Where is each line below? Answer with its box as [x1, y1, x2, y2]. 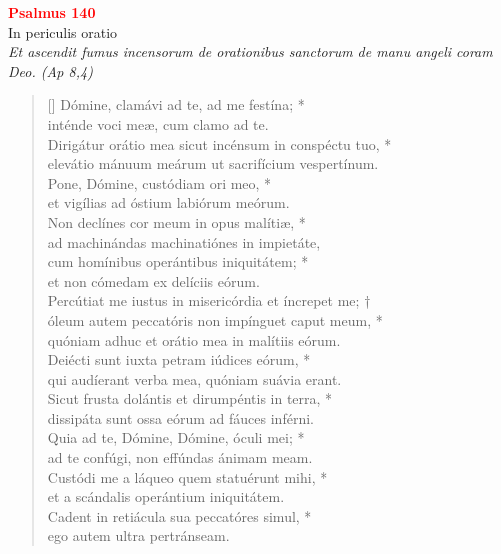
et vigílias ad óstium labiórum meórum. [47, 192, 290, 213]
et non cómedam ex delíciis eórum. [47, 270, 260, 291]
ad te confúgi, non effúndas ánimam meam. [47, 447, 313, 468]
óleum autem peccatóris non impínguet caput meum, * [47, 309, 383, 330]
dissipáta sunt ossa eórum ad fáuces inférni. [47, 407, 314, 428]
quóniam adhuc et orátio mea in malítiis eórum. [47, 329, 341, 350]
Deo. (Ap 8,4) [8, 60, 93, 81]
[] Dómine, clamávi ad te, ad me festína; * [47, 94, 305, 115]
